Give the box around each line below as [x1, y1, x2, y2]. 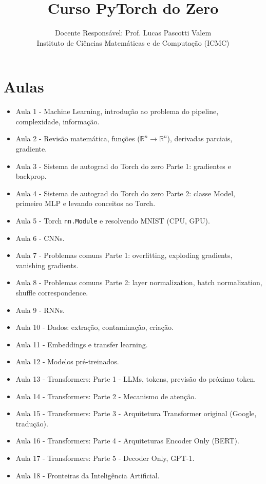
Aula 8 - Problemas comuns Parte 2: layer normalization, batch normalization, [15, 277, 262, 288]
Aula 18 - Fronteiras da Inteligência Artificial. [15, 470, 160, 480]
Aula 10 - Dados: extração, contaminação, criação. [15, 322, 174, 332]
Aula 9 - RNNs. [15, 304, 65, 315]
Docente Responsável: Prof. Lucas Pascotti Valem [54, 27, 212, 38]
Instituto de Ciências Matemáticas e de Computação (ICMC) [36, 37, 230, 48]
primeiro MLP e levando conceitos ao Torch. [15, 198, 156, 209]
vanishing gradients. [15, 259, 79, 270]
